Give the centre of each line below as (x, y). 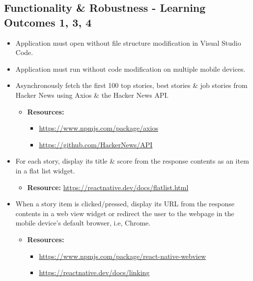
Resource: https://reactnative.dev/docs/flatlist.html (108, 187)
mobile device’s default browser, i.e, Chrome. (83, 223)
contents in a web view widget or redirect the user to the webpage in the (125, 213)
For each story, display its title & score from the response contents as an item (132, 161)
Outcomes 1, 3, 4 (48, 22)
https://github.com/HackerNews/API (96, 144)
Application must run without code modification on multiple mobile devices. (130, 69)
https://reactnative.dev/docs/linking (94, 272)
